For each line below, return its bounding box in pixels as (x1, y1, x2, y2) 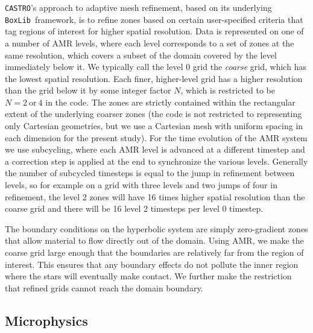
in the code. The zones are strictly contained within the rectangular (45, 95, 296, 108)
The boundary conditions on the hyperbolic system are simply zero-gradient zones (5, 222, 308, 235)
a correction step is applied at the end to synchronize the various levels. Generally (5, 154, 308, 167)
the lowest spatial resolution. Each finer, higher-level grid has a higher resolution (5, 72, 303, 84)
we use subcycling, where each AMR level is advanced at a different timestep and (5, 143, 305, 156)
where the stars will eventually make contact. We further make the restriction (5, 270, 292, 282)
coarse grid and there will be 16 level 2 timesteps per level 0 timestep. (5, 202, 264, 215)
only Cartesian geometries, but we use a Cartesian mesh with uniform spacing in (5, 119, 303, 132)
